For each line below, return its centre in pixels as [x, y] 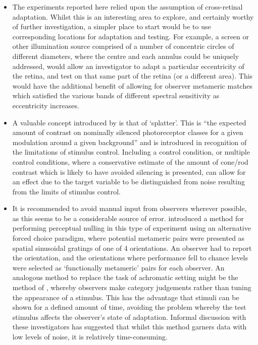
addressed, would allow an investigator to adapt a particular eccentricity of [128, 66]
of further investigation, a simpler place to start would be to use [112, 26]
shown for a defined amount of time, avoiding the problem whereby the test [129, 307]
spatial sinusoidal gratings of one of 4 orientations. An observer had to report [132, 248]
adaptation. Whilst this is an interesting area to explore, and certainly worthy [133, 16]
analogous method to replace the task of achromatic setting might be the [125, 277]
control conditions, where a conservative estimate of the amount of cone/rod [130, 161]
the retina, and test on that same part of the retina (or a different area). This [133, 76]
